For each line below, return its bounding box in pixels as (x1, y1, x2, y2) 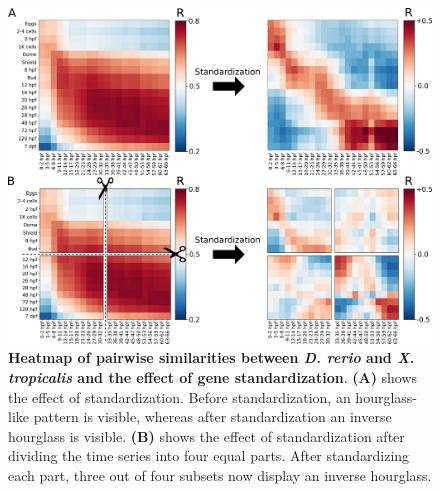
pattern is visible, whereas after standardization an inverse (33, 406, 392, 427)
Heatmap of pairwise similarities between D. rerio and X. (8, 347, 415, 368)
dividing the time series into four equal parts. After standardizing (8, 445, 410, 466)
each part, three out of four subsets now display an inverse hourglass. (8, 464, 432, 485)
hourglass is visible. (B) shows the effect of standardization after (8, 425, 405, 446)
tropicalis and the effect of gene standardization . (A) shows (8, 366, 418, 387)
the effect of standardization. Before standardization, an (8, 386, 351, 407)
